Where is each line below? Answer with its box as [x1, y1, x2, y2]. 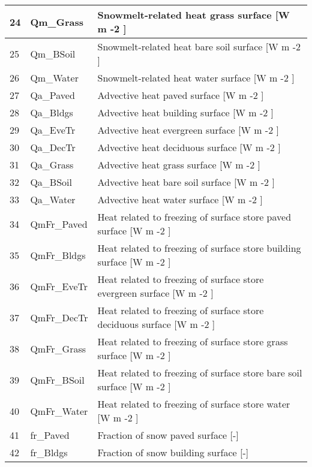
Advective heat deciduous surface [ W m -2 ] [97, 140, 281, 154]
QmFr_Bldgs [30, 248, 86, 262]
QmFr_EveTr [30, 279, 88, 293]
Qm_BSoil [30, 46, 76, 61]
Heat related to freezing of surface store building [97, 241, 301, 255]
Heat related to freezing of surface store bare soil [97, 366, 302, 379]
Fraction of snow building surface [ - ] [97, 445, 249, 459]
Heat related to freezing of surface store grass [97, 335, 288, 348]
